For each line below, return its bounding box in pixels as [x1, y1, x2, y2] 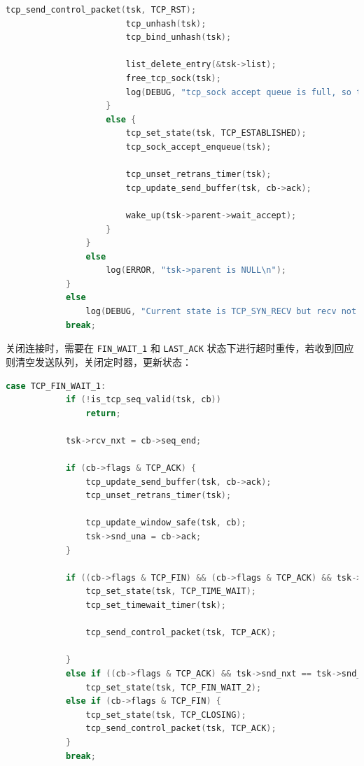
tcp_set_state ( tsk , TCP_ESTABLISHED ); [125, 128, 307, 139]
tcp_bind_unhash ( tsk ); [125, 32, 232, 43]
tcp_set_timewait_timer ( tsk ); [85, 600, 227, 610]
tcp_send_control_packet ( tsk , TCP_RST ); [6, 5, 197, 15]
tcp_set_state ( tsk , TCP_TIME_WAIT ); [85, 586, 256, 597]
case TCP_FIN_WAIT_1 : [6, 381, 106, 391]
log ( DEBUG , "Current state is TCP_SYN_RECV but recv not [85, 306, 357, 317]
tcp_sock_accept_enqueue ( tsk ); [125, 141, 272, 152]
